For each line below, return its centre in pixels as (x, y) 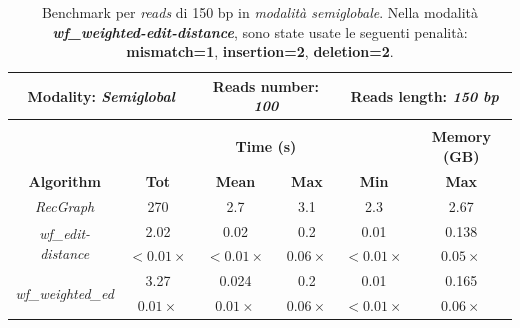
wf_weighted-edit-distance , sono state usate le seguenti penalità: (260, 31)
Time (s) (266, 146)
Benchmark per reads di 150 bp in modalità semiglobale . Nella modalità (260, 12)
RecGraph (65, 205)
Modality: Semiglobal (101, 95)
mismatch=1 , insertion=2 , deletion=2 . (260, 51)
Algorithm (64, 180)
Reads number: (266, 85)
